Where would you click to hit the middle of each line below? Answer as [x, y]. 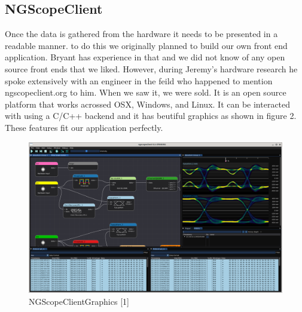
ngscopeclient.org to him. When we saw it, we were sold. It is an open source [146, 92]
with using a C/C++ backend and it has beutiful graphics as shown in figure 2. [151, 116]
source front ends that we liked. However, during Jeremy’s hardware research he [151, 68]
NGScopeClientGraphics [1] [79, 301]
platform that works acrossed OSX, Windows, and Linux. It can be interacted [148, 104]
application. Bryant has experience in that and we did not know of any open [145, 57]
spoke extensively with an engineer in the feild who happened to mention [139, 80]
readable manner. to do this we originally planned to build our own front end [146, 45]
